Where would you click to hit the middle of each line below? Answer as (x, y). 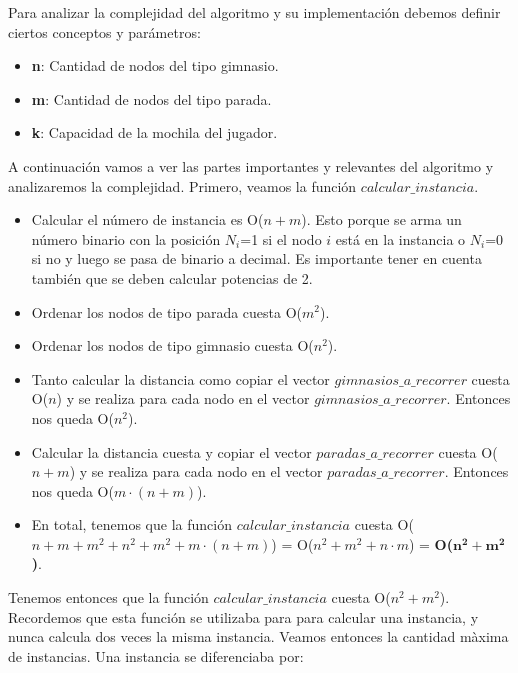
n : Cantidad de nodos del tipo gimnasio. (155, 65)
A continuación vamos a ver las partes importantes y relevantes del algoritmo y (251, 165)
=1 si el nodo (281, 238)
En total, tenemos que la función (131, 524)
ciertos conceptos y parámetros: (104, 31)
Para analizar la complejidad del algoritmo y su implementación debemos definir (254, 12)
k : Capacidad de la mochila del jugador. (154, 132)
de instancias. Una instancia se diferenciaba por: (156, 655)
